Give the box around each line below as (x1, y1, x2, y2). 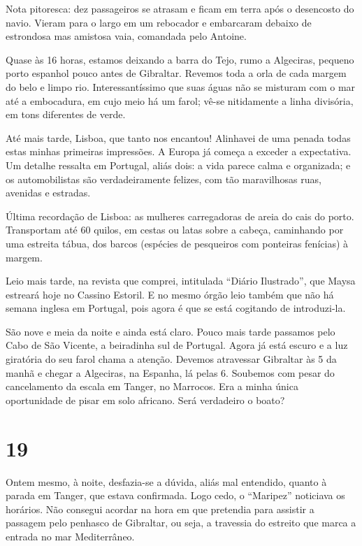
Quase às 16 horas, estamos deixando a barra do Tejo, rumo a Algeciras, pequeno (6, 52, 354, 66)
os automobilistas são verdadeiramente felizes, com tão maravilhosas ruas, (6, 171, 321, 186)
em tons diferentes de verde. (6, 107, 126, 122)
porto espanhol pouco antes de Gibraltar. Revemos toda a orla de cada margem (6, 66, 347, 80)
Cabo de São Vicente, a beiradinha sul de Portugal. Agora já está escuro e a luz (6, 338, 348, 352)
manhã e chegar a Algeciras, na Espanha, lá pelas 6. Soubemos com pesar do (6, 365, 335, 380)
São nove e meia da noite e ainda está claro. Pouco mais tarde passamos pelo (6, 324, 335, 338)
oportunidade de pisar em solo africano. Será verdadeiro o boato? (6, 392, 285, 407)
